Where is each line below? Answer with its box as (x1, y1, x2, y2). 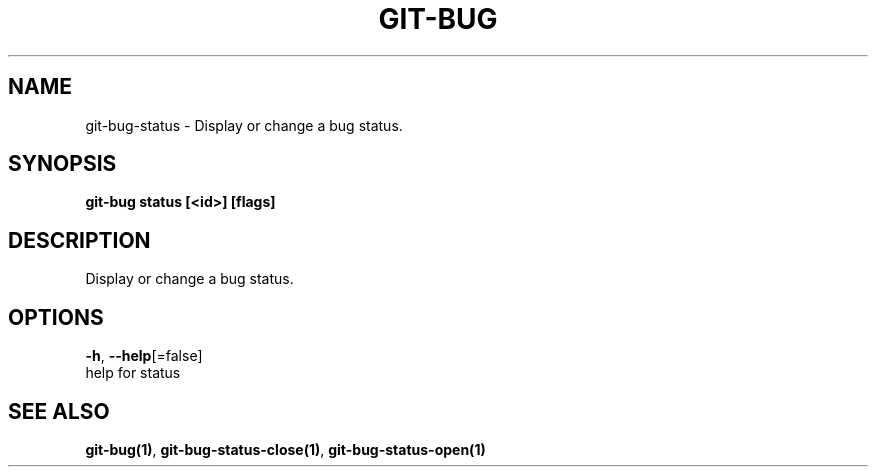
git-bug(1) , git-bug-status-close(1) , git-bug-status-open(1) (85, 440, 486, 458)
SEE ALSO (8, 398, 110, 424)
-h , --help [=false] (85, 347, 203, 365)
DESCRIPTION (8, 227, 151, 253)
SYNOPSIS (8, 151, 117, 177)
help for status (85, 364, 181, 382)
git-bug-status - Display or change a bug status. (85, 116, 403, 134)
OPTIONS (8, 304, 104, 330)
